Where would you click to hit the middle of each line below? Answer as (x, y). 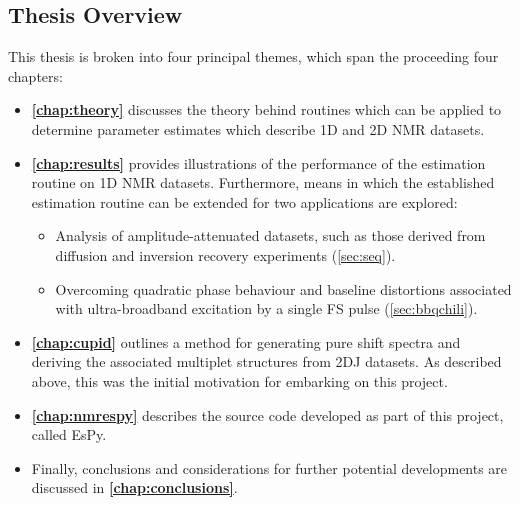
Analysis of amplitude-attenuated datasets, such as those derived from (270, 235)
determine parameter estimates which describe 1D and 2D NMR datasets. (258, 128)
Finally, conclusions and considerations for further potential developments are (269, 467)
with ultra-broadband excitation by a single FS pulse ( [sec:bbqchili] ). (266, 308)
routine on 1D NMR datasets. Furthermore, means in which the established (263, 182)
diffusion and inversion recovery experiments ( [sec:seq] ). (225, 254)
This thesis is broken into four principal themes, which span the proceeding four (253, 56)
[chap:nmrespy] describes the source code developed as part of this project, (267, 414)
